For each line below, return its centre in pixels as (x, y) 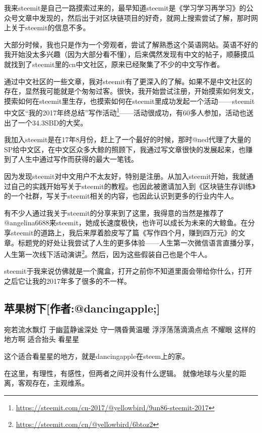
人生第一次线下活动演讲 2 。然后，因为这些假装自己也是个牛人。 (108, 253)
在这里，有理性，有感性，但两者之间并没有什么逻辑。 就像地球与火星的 (122, 373)
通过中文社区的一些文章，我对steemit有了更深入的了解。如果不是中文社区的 (128, 81)
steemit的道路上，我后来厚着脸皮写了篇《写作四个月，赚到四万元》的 (124, 232)
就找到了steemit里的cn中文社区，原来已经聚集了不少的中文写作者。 (114, 64)
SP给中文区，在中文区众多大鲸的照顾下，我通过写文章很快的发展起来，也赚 (128, 149)
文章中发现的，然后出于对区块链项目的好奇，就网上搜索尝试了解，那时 (134, 17)
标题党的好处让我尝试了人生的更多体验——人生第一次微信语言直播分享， (138, 242)
